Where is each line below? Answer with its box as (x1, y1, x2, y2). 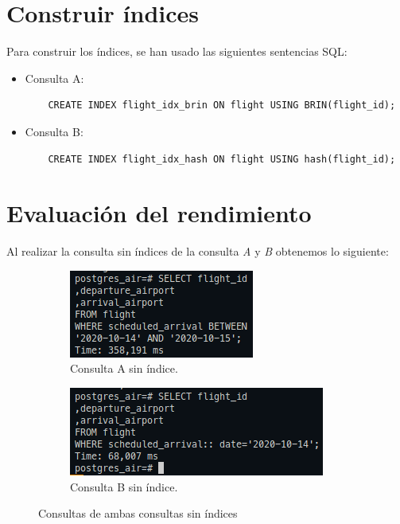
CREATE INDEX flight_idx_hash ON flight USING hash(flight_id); (48, 153, 396, 165)
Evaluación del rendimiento (6, 197, 312, 229)
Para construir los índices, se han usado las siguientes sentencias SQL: (6, 43, 348, 60)
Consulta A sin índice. (70, 360, 178, 377)
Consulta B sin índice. (70, 478, 178, 495)
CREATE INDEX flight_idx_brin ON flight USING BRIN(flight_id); (48, 100, 396, 111)
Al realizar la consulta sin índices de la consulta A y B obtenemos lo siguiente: (6, 243, 389, 260)
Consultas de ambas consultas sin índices (38, 505, 238, 522)
